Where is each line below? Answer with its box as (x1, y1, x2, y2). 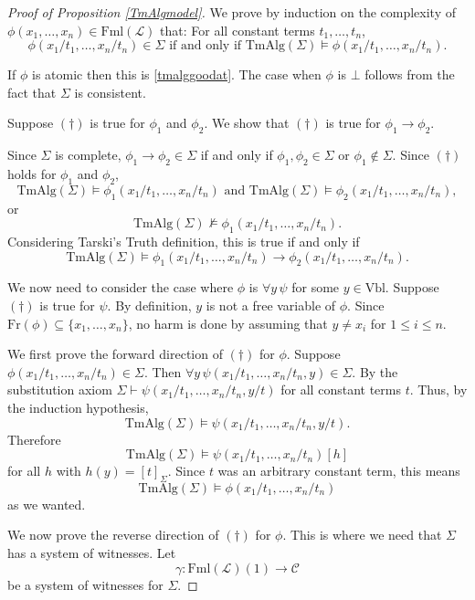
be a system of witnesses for (7, 574, 164, 594)
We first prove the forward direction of (7, 344, 223, 363)
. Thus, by (409, 380, 468, 399)
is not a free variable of (206, 295, 336, 314)
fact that (7, 82, 57, 101)
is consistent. (74, 82, 146, 101)
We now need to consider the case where (7, 278, 234, 297)
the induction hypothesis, (7, 397, 149, 416)
